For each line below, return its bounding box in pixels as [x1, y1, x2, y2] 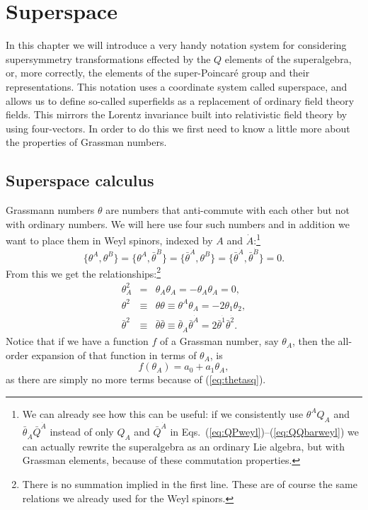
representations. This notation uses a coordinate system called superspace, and [6, 79, 347, 93]
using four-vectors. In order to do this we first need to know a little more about [6, 120, 350, 135]
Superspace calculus [6, 169, 154, 191]
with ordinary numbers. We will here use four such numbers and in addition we [6, 216, 350, 231]
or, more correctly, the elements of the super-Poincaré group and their [6, 65, 310, 80]
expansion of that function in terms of [31, 347, 197, 362]
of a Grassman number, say [160, 334, 279, 348]
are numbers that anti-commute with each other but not [105, 203, 350, 217]
